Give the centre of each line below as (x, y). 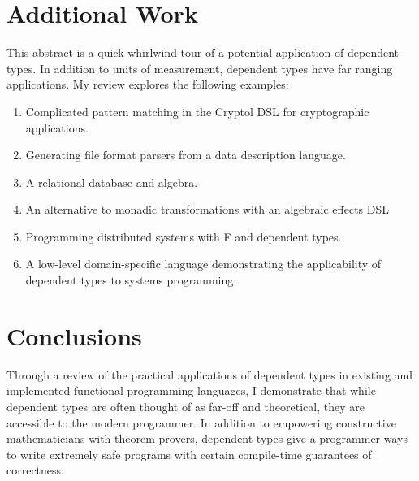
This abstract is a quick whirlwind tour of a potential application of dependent (203, 52)
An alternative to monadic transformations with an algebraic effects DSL (207, 209)
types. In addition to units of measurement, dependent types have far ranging (200, 68)
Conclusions (74, 335)
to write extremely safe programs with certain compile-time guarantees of (189, 454)
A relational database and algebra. (112, 182)
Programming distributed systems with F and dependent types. (184, 236)
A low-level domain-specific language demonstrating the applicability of (203, 264)
